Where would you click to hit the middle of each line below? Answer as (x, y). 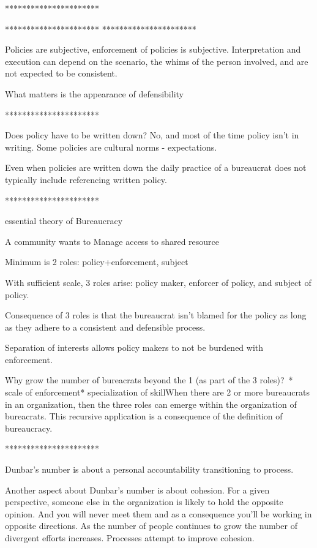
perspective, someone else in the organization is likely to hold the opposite (144, 502)
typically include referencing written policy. (86, 179)
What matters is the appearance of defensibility (94, 93)
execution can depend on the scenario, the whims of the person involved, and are (157, 61)
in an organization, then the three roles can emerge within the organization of (151, 404)
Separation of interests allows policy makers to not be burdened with (134, 347)
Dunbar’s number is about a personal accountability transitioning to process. (149, 469)
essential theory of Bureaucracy (64, 221)
